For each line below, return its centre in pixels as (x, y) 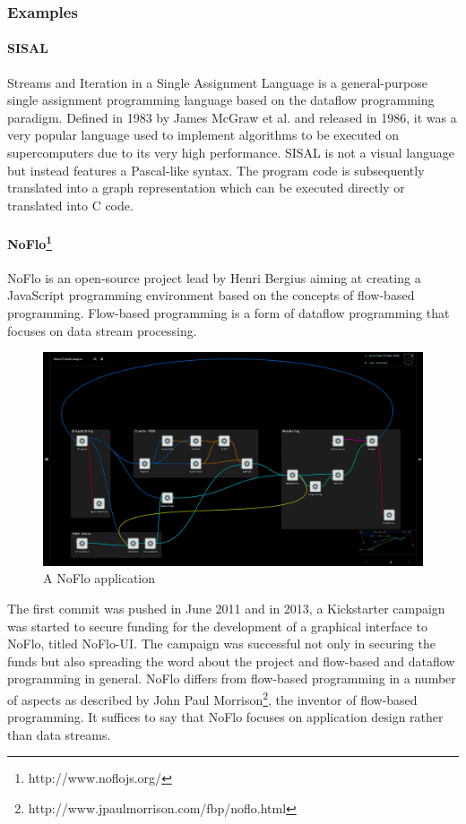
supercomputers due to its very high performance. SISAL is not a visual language (231, 153)
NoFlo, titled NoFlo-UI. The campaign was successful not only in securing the (221, 644)
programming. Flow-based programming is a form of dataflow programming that (229, 313)
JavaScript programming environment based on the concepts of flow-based (211, 295)
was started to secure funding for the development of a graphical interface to (218, 626)
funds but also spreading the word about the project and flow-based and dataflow (231, 661)
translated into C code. (70, 205)
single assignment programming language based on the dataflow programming (221, 100)
